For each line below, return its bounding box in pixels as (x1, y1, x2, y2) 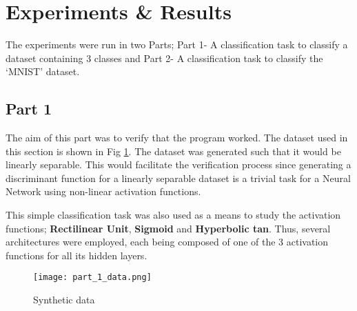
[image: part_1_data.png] (33, 272, 152, 283)
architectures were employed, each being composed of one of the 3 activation (6, 234, 329, 249)
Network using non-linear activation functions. (6, 184, 201, 199)
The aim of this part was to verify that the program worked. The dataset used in (6, 130, 348, 145)
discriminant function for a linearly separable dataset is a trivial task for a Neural (6, 170, 351, 185)
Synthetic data (33, 292, 95, 307)
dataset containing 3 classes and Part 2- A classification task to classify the (6, 50, 323, 65)
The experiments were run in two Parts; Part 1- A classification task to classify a (6, 37, 348, 52)
